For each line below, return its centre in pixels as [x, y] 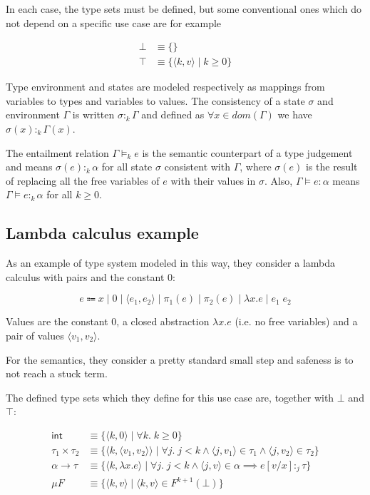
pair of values [35, 335]
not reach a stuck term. [57, 373]
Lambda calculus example [102, 233]
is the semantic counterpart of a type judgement [247, 152]
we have [295, 114]
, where [256, 167]
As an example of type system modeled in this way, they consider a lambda [170, 263]
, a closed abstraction [163, 321]
